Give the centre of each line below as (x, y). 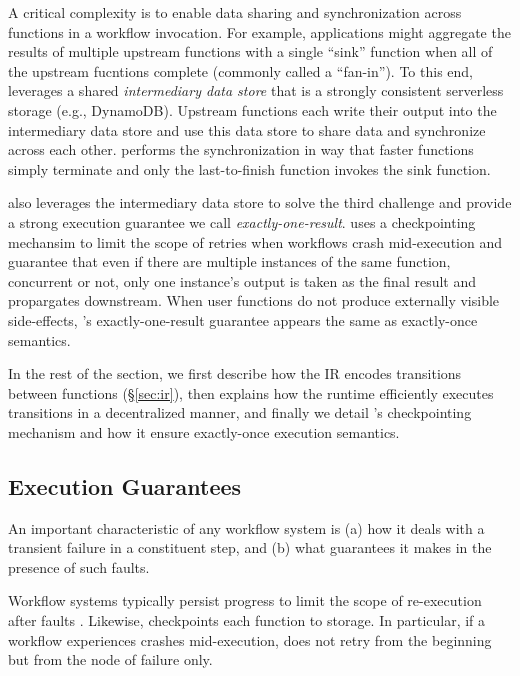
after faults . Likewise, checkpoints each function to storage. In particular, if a (247, 620)
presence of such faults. (79, 566)
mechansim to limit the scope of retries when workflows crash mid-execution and (255, 241)
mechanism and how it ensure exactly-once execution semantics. (204, 431)
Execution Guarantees (125, 485)
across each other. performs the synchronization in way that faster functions (241, 149)
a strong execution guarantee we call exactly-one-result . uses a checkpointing (242, 221)
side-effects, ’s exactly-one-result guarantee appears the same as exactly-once (243, 319)
